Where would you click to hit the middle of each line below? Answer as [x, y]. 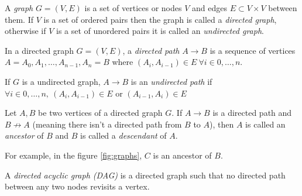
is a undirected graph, [61, 81]
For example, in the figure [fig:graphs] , [73, 155]
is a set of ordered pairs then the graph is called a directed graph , [160, 19]
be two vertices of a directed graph [100, 113]
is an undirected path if [171, 81]
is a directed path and [252, 113]
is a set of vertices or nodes [133, 8]
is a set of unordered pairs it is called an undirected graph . [160, 31]
